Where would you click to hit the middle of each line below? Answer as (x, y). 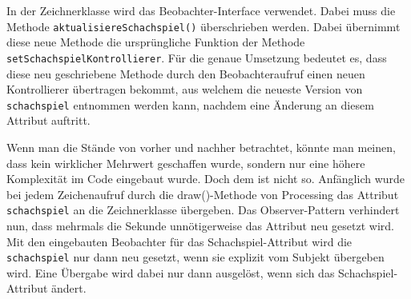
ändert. (69, 288)
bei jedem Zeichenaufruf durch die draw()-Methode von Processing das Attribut (203, 194)
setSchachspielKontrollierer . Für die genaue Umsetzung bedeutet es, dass (197, 57)
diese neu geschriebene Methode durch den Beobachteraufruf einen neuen (186, 73)
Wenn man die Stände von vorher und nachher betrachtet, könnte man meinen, (201, 147)
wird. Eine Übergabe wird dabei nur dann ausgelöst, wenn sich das (171, 272)
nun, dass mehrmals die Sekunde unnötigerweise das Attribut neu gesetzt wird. (201, 225)
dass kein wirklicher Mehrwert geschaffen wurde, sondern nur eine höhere (186, 163)
